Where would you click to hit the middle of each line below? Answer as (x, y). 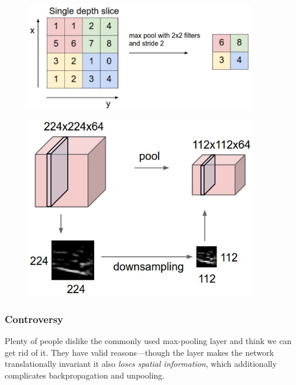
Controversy (34, 319)
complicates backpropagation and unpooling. (85, 375)
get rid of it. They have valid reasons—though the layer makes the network (140, 352)
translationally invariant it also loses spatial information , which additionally (141, 364)
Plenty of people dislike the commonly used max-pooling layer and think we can (148, 341)
